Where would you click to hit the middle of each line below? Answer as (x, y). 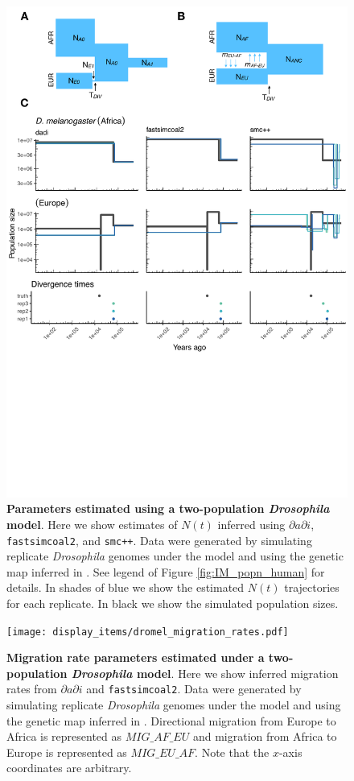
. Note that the (232, 752)
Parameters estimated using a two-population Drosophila (168, 508)
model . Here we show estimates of (92, 524)
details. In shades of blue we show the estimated (126, 587)
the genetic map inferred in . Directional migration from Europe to (171, 720)
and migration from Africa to (265, 736)
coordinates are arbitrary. (69, 768)
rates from (32, 689)
